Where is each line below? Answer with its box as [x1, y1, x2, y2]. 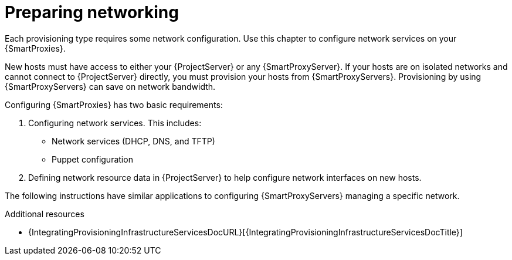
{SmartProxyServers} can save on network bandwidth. [5, 81, 216, 92]
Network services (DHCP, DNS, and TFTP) [52, 136, 215, 146]
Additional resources [5, 208, 84, 219]
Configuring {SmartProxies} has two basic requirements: [5, 99, 223, 110]
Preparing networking [5, 2, 179, 22]
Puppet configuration [52, 154, 133, 164]
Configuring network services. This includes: [28, 117, 202, 128]
